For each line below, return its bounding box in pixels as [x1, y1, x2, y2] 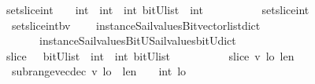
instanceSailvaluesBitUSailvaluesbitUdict [39, 32, 236, 49]
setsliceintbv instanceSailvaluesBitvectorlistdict [11, 16, 261, 33]
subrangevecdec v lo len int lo [11, 63, 187, 79]
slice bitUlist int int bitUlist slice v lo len [6, 47, 295, 64]
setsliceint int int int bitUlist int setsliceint [6, 2, 309, 17]
